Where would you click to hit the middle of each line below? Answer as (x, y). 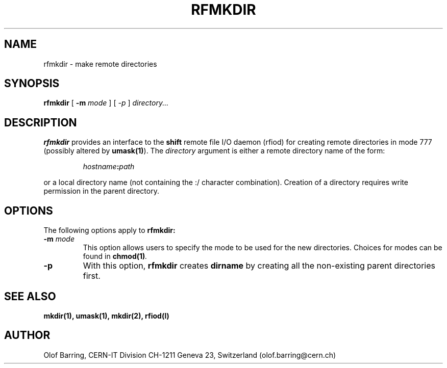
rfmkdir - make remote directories (100, 64)
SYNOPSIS (32, 84)
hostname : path (109, 167)
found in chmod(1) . (115, 256)
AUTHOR (27, 335)
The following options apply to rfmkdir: (109, 230)
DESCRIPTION (41, 122)
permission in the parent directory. (101, 191)
